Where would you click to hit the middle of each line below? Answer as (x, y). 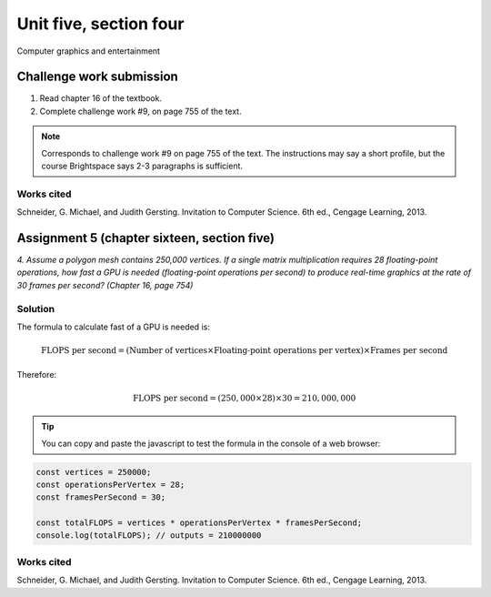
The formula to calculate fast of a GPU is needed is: (114, 327)
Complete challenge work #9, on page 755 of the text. (140, 111)
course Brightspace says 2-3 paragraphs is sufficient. (142, 166)
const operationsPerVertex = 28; (110, 484)
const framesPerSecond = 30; (101, 497)
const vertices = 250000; (94, 472)
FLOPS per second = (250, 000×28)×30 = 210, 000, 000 (244, 398)
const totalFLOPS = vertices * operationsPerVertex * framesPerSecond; (199, 523)
